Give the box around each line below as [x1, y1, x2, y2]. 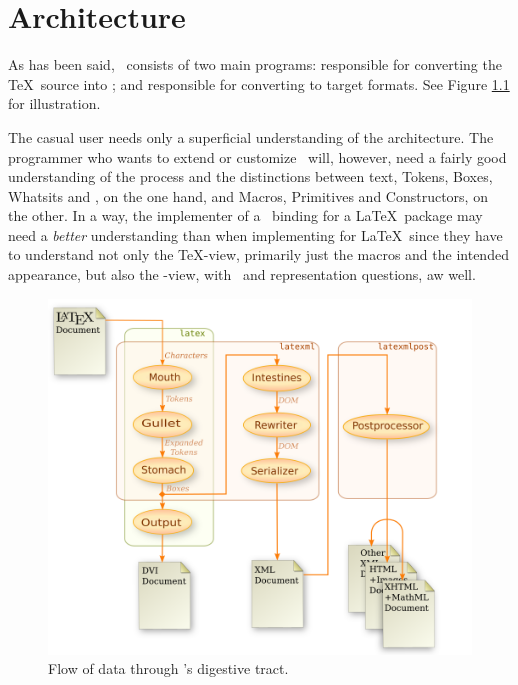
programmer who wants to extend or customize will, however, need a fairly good [8, 146, 507, 167]
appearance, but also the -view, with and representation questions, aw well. [8, 264, 476, 285]
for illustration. [8, 93, 101, 114]
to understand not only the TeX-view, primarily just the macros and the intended [8, 244, 509, 265]
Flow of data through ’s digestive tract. [48, 658, 289, 679]
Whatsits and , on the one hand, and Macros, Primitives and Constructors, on [8, 185, 488, 206]
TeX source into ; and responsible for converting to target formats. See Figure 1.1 [8, 73, 510, 94]
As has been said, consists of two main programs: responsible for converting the [8, 54, 502, 75]
